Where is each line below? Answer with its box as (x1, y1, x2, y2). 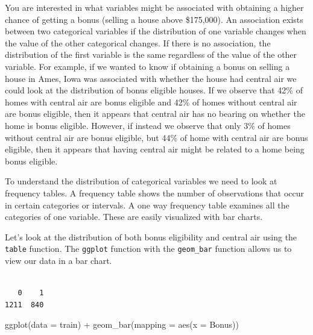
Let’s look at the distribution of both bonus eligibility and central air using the (5, 230, 297, 243)
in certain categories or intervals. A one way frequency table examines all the (5, 198, 289, 211)
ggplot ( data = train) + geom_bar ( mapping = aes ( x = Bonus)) (5, 318, 239, 331)
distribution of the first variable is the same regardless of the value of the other (5, 48, 297, 61)
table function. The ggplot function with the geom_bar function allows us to (5, 242, 292, 255)
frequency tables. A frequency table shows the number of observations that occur (5, 186, 305, 199)
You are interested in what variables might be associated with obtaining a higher (5, 1, 304, 13)
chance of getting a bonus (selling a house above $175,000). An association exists (5, 13, 303, 25)
